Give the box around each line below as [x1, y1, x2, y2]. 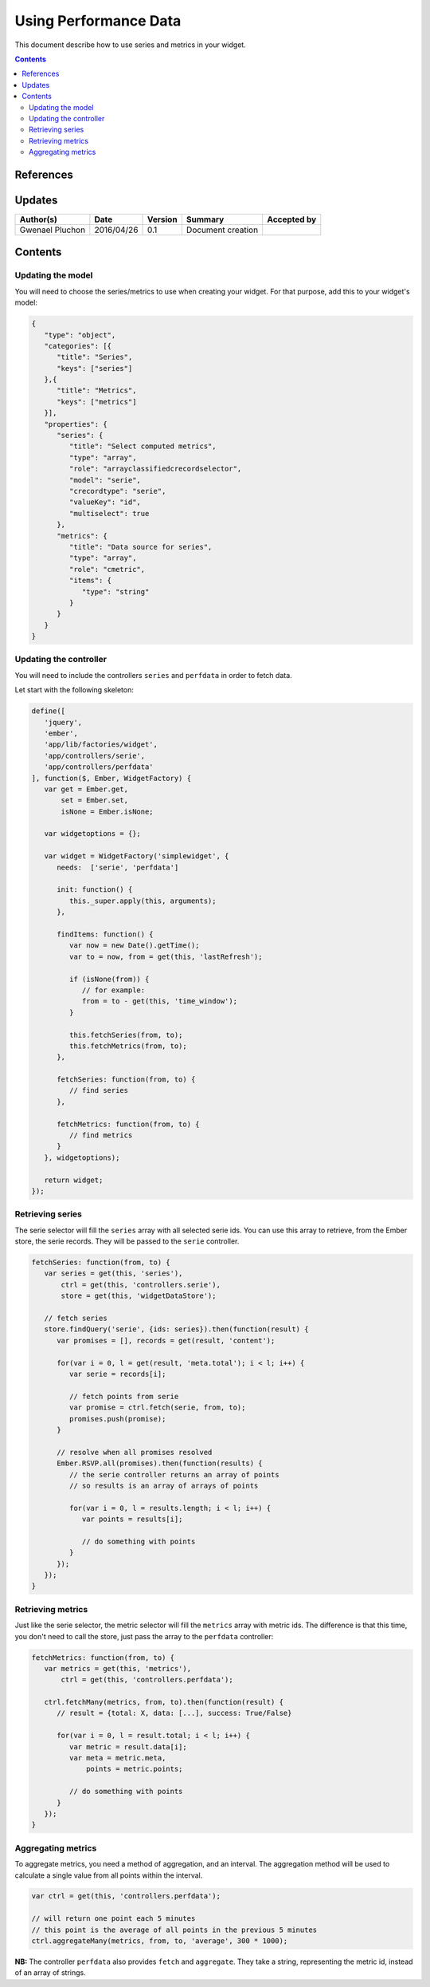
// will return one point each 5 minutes [31, 1914, 196, 1923]
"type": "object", [44, 330, 116, 339]
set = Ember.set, [61, 796, 129, 805]
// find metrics [68, 1131, 133, 1140]
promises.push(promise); [68, 1414, 166, 1423]
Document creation [186, 224, 259, 235]
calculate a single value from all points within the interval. [14, 1871, 203, 1880]
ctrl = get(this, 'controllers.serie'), [61, 1280, 221, 1289]
